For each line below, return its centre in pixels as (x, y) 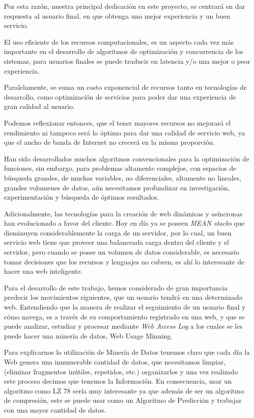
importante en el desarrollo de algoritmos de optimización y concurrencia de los (124, 51)
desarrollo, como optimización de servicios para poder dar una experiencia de (120, 96)
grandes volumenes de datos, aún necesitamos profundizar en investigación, (117, 187)
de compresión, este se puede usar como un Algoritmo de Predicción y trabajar (123, 400)
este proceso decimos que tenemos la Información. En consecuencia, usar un (118, 381)
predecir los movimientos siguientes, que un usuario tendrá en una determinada (123, 297)
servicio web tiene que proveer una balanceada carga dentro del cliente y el (116, 242)
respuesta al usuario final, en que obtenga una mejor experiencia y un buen (117, 15)
